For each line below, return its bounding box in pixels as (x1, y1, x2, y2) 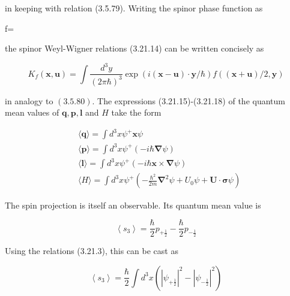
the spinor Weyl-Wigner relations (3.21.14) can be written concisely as (5, 42, 264, 55)
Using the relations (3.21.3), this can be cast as (5, 244, 178, 257)
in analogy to (5, 94, 53, 107)
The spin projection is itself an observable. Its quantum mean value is (5, 198, 261, 211)
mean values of (5, 106, 59, 119)
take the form (111, 106, 162, 119)
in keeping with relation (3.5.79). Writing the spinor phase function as (5, 2, 263, 14)
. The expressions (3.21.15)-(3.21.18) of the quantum (92, 94, 285, 107)
